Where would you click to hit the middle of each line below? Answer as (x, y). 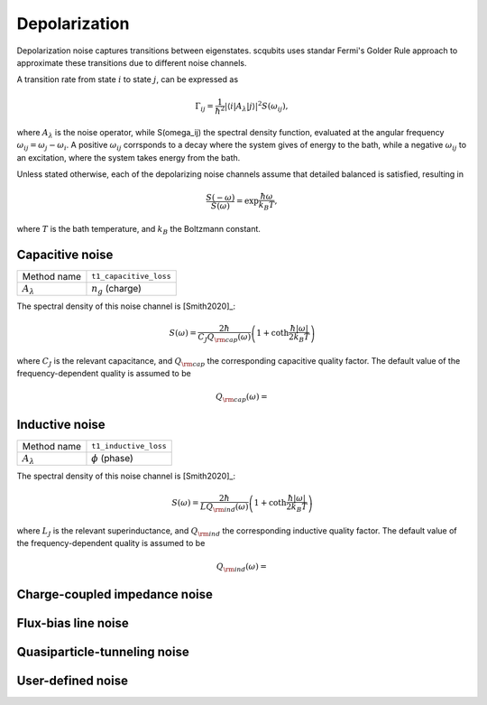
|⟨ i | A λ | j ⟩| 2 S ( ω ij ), (256, 106)
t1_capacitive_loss (131, 277)
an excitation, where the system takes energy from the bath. (129, 157)
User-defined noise (72, 680)
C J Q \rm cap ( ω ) (225, 339)
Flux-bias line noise (73, 623)
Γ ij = (204, 107)
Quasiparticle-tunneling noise (103, 651)
